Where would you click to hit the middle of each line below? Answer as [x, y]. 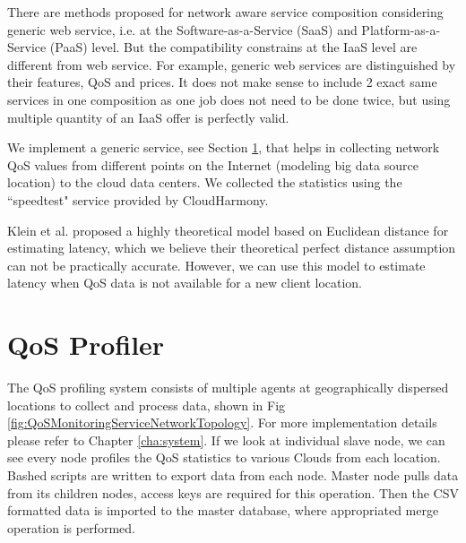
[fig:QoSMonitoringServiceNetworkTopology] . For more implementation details [222, 422]
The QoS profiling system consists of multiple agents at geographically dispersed [228, 388]
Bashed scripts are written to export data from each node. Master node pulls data [233, 475]
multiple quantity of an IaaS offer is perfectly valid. [148, 117]
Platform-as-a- [401, 29]
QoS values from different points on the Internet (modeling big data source [213, 164]
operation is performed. [71, 527]
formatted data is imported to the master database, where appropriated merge [223, 510]
